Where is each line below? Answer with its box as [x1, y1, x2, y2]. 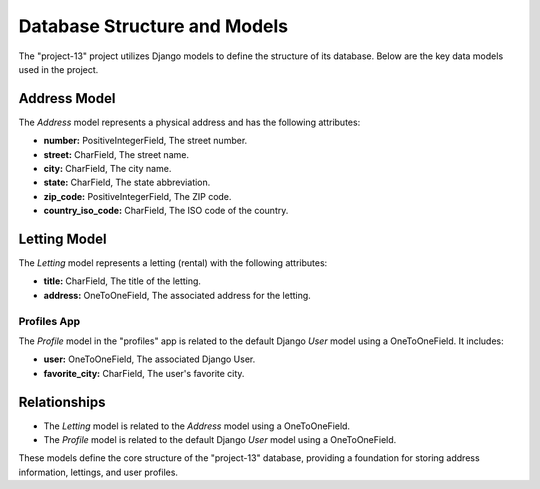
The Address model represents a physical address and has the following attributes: [18, 116, 361, 128]
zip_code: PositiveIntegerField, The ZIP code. [43, 190, 232, 202]
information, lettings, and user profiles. [18, 466, 179, 478]
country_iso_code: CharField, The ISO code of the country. [43, 205, 289, 217]
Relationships [18, 393, 106, 410]
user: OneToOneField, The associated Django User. [43, 353, 256, 365]
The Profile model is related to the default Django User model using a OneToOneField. [43, 434, 397, 446]
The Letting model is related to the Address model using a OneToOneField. [43, 420, 350, 432]
